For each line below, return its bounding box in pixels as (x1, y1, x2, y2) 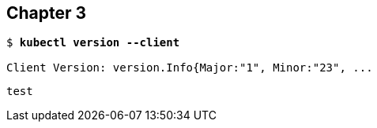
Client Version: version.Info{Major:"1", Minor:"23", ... (6, 61, 373, 75)
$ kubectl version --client (6, 36, 180, 49)
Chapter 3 (6, 3, 87, 23)
